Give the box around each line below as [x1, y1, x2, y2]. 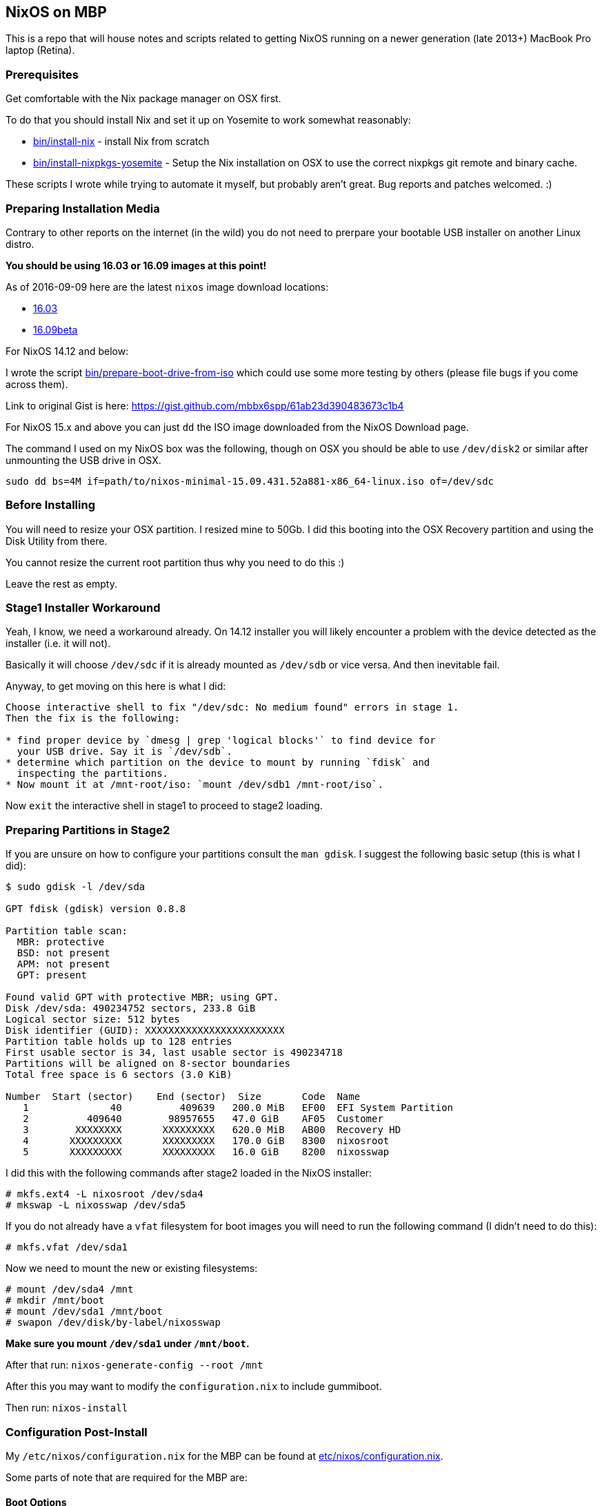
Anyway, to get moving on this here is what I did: [6, 680, 226, 693]
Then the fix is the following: [6, 713, 180, 724]
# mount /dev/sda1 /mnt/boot [6, 1306, 163, 1317]
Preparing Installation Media [6, 201, 160, 215]
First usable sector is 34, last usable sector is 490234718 [6, 1047, 343, 1059]
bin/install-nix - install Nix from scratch [33, 135, 210, 148]
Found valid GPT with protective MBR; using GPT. [6, 992, 279, 1003]
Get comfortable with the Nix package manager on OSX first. [6, 93, 281, 105]
